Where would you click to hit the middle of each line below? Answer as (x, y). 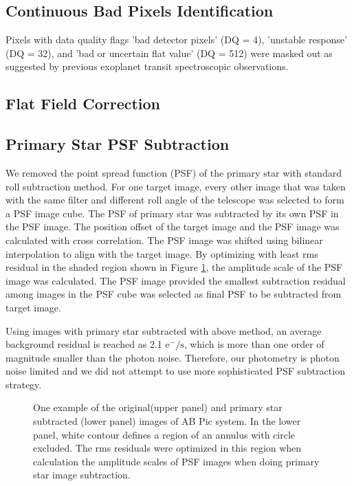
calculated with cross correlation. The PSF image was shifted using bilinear (164, 240)
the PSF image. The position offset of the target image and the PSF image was (173, 227)
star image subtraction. (82, 475)
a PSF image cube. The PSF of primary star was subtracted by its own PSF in (172, 213)
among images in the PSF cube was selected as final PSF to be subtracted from (174, 294)
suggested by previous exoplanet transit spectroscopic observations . (147, 66)
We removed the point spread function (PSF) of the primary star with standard (174, 172)
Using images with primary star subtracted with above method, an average (164, 330)
